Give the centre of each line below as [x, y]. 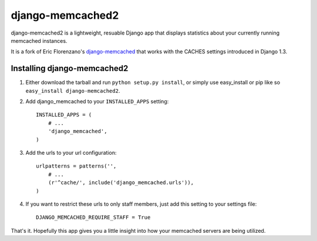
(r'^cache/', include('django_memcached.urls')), [121, 183]
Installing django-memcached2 [70, 68]
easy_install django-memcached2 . [73, 90]
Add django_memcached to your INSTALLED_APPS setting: [97, 101]
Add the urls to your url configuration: [71, 152]
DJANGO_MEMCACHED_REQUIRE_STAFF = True [93, 218]
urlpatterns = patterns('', [76, 166]
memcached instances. [39, 40]
